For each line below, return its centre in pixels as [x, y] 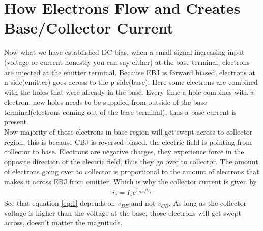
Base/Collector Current [89, 28]
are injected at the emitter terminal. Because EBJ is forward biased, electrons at [130, 72]
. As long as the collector [208, 203]
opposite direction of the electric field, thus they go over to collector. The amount [131, 161]
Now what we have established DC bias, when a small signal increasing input [124, 52]
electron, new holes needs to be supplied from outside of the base [106, 102]
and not [143, 203]
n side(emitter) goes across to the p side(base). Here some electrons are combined [131, 82]
